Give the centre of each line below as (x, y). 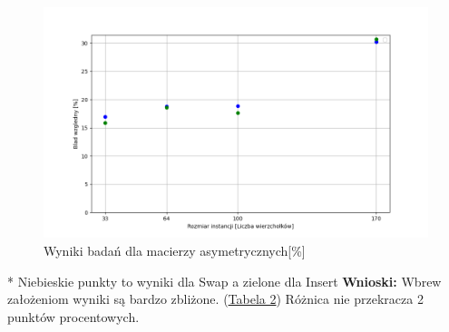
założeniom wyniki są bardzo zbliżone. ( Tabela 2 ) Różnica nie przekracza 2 (215, 299)
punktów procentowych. (73, 316)
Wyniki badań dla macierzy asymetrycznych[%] (175, 250)
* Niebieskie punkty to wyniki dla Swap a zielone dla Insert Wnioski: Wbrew (224, 281)
